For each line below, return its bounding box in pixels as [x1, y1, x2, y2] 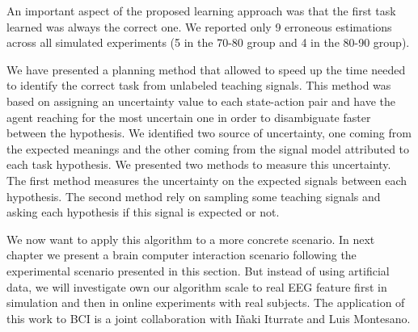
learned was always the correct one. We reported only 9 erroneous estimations [6, 18, 392, 35]
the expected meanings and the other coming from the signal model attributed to [6, 140, 410, 157]
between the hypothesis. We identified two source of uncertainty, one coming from [6, 124, 412, 141]
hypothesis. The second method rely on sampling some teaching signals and [6, 187, 381, 204]
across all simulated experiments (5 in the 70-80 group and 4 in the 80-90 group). [6, 34, 410, 51]
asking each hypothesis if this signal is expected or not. [6, 204, 280, 221]
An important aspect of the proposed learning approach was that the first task [6, 2, 396, 19]
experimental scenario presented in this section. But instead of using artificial [6, 262, 390, 279]
